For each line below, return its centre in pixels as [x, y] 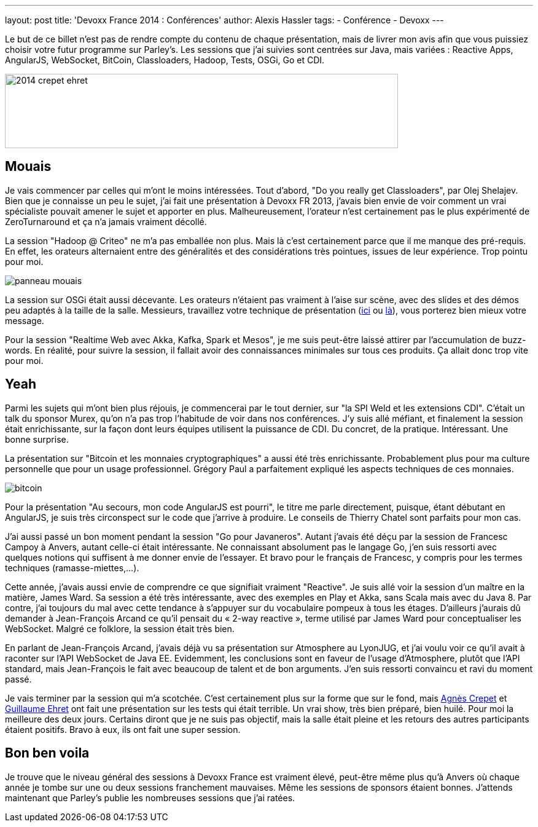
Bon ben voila [47, 753]
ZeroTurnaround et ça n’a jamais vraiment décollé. [106, 221]
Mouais [28, 167]
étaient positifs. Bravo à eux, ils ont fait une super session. [123, 729]
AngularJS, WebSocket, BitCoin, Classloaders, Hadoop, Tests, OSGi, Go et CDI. [165, 60]
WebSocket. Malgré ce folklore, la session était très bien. [120, 628]
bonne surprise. [37, 439]
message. [25, 320]
